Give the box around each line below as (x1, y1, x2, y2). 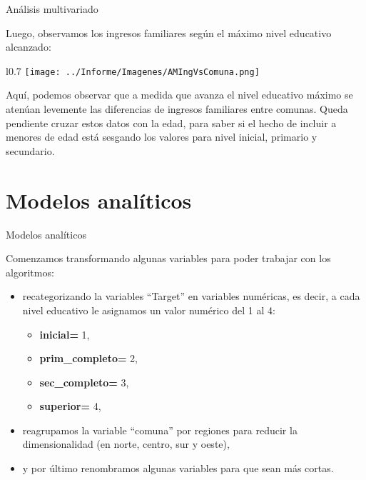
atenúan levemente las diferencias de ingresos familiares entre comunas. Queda (6, 101, 348, 116)
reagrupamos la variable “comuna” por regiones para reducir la (22, 422, 298, 437)
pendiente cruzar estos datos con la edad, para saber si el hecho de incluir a (6, 115, 337, 130)
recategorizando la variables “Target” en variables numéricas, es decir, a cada (22, 289, 360, 304)
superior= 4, (39, 399, 101, 414)
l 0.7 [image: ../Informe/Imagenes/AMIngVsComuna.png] (6, 63, 260, 78)
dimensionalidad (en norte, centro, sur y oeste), (22, 436, 230, 451)
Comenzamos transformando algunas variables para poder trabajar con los (6, 251, 331, 266)
